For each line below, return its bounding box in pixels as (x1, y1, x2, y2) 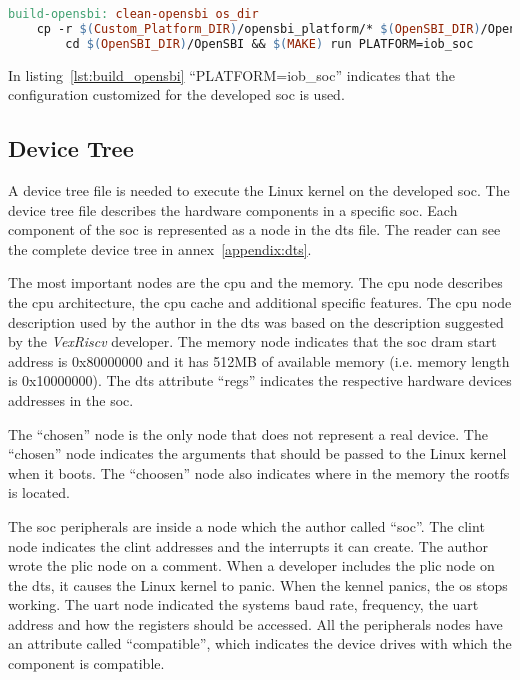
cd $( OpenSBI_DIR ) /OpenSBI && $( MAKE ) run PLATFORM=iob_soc (65, 36, 474, 51)
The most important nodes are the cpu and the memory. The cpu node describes (8, 272, 503, 293)
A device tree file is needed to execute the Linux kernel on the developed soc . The (8, 180, 510, 201)
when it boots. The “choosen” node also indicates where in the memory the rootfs (8, 462, 510, 483)
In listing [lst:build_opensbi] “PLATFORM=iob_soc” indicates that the (8, 64, 455, 85)
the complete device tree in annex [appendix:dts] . (8, 238, 312, 259)
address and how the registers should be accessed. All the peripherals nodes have (8, 613, 503, 634)
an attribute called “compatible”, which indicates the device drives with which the (8, 633, 512, 654)
